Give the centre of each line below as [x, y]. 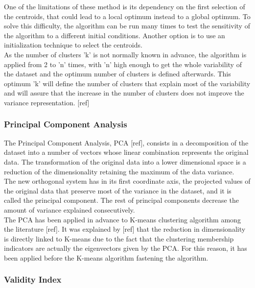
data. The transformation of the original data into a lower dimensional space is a [125, 161]
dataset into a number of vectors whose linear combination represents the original [126, 152]
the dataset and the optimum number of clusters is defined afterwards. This [117, 74]
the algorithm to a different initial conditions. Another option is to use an [115, 35]
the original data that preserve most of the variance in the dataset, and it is [118, 190]
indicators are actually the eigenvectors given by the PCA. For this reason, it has [126, 248]
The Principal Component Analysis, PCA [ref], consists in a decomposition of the [126, 142]
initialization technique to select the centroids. [73, 45]
